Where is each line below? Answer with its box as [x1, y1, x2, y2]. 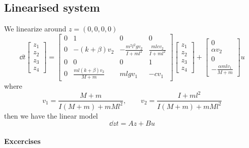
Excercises [4, 135, 41, 146]
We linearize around [4, 23, 67, 34]
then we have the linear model [4, 110, 98, 121]
